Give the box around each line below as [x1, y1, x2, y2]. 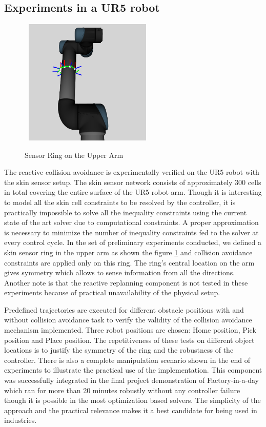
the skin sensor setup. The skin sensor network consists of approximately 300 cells [4, 176, 261, 187]
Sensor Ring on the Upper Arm [25, 149, 124, 160]
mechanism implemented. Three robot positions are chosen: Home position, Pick [4, 324, 256, 335]
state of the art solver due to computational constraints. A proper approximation [4, 217, 259, 228]
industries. [4, 415, 37, 425]
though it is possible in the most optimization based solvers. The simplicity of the [4, 395, 261, 405]
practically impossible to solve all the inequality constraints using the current [4, 207, 247, 217]
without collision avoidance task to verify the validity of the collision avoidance [4, 314, 252, 325]
